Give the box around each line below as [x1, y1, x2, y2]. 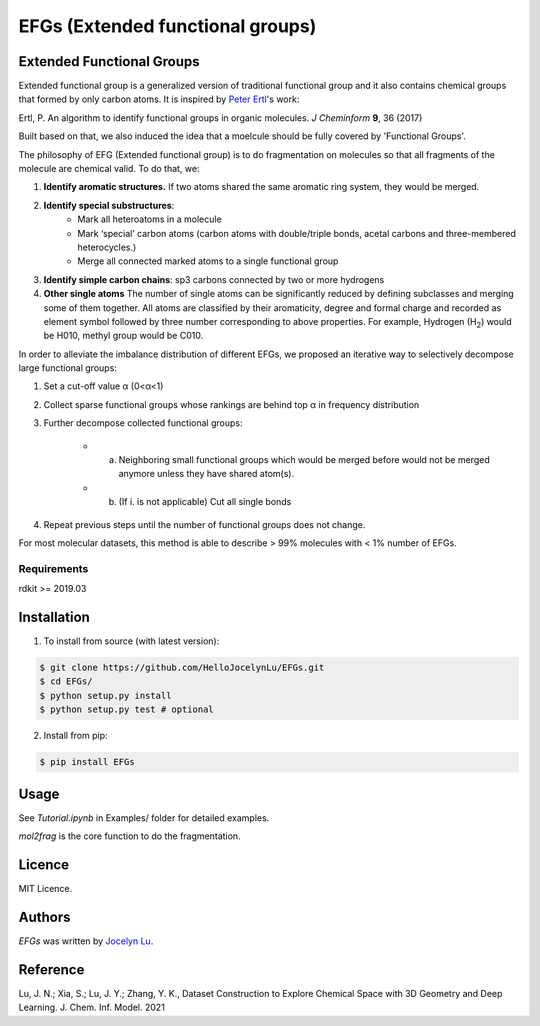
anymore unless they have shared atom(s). [118, 468, 295, 480]
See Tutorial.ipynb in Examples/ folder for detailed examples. [18, 811, 270, 824]
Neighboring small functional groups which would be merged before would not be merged [118, 454, 490, 466]
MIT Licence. [18, 882, 73, 894]
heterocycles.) [77, 241, 137, 253]
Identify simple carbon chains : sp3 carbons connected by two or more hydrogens [43, 273, 385, 285]
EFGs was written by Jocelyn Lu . [18, 935, 154, 947]
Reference [18, 961, 85, 978]
